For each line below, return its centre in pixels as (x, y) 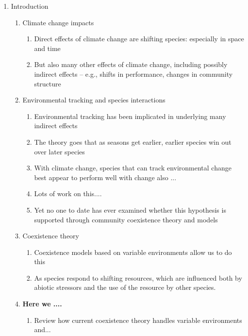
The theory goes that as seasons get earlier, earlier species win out (133, 142)
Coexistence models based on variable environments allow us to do (133, 252)
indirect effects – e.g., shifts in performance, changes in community (133, 74)
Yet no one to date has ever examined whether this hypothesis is (130, 210)
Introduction (30, 6)
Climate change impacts (58, 22)
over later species (59, 151)
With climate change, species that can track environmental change (133, 168)
